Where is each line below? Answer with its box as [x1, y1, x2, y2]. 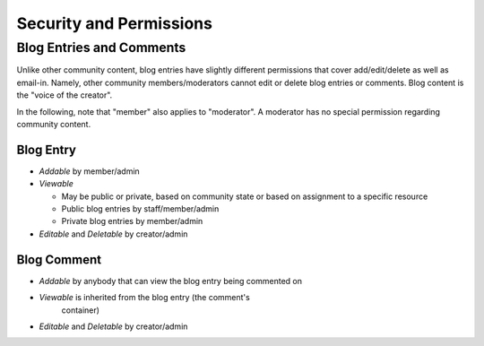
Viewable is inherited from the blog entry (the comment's [39, 292, 250, 303]
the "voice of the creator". [16, 90, 113, 100]
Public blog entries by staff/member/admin [61, 203, 220, 214]
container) [61, 305, 100, 316]
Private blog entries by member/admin [61, 216, 203, 227]
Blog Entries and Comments [16, 39, 186, 56]
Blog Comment [16, 252, 102, 267]
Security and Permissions [16, 13, 212, 33]
